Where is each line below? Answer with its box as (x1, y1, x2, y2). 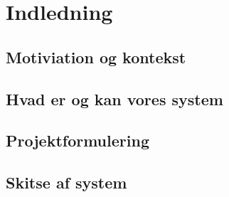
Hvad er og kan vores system (6, 87, 223, 110)
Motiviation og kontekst (6, 46, 186, 68)
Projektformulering (6, 129, 149, 151)
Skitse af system (6, 171, 127, 193)
